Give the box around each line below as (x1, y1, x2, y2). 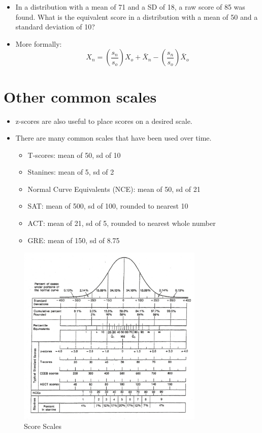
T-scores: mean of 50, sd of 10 (27, 149, 121, 160)
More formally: (15, 38, 62, 49)
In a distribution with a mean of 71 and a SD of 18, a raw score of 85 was (15, 2, 245, 12)
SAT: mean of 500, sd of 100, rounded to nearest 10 (27, 201, 188, 211)
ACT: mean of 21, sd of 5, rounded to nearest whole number (27, 218, 216, 228)
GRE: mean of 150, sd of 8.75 (27, 235, 120, 245)
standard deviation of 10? (15, 21, 95, 32)
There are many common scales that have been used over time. (15, 132, 212, 143)
